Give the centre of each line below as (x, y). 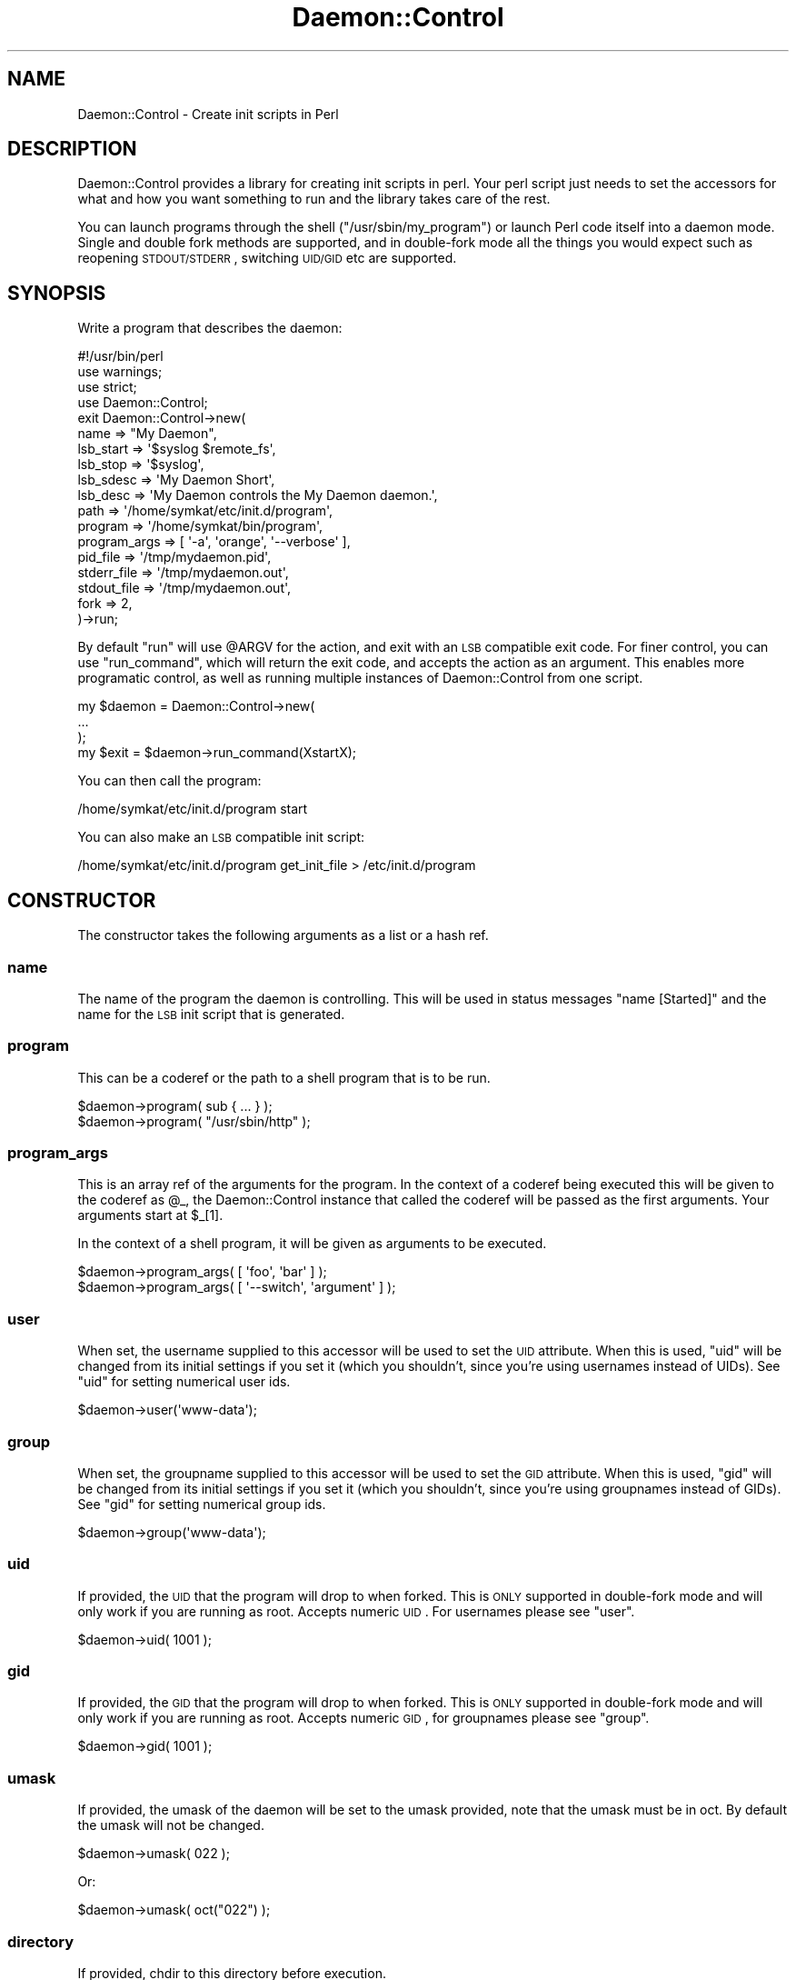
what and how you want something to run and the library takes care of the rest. (314, 199)
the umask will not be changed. (171, 1825)
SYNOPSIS (57, 293)
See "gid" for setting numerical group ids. (202, 1504)
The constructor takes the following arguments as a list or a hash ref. (283, 935)
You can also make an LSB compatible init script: (221, 837)
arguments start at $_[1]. (150, 1215)
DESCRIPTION (72, 149)
